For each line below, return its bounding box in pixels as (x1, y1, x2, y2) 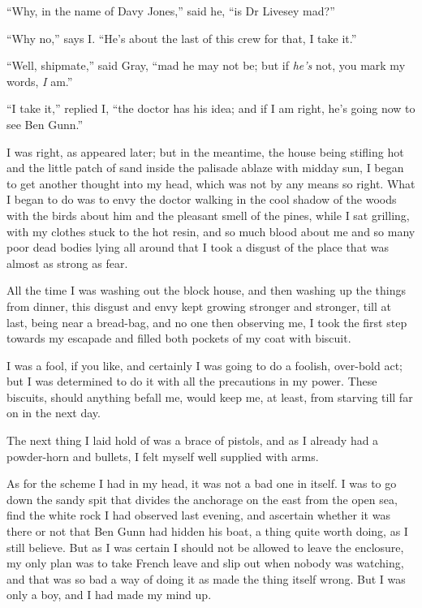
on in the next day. (6, 404, 101, 421)
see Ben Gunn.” (6, 115, 84, 132)
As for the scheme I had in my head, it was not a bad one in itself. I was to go (6, 475, 397, 492)
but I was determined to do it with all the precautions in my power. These (6, 373, 377, 390)
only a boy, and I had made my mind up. (6, 586, 212, 603)
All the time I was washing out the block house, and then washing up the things (6, 282, 406, 299)
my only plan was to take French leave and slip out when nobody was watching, (6, 554, 404, 571)
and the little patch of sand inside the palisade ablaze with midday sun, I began (6, 159, 404, 176)
